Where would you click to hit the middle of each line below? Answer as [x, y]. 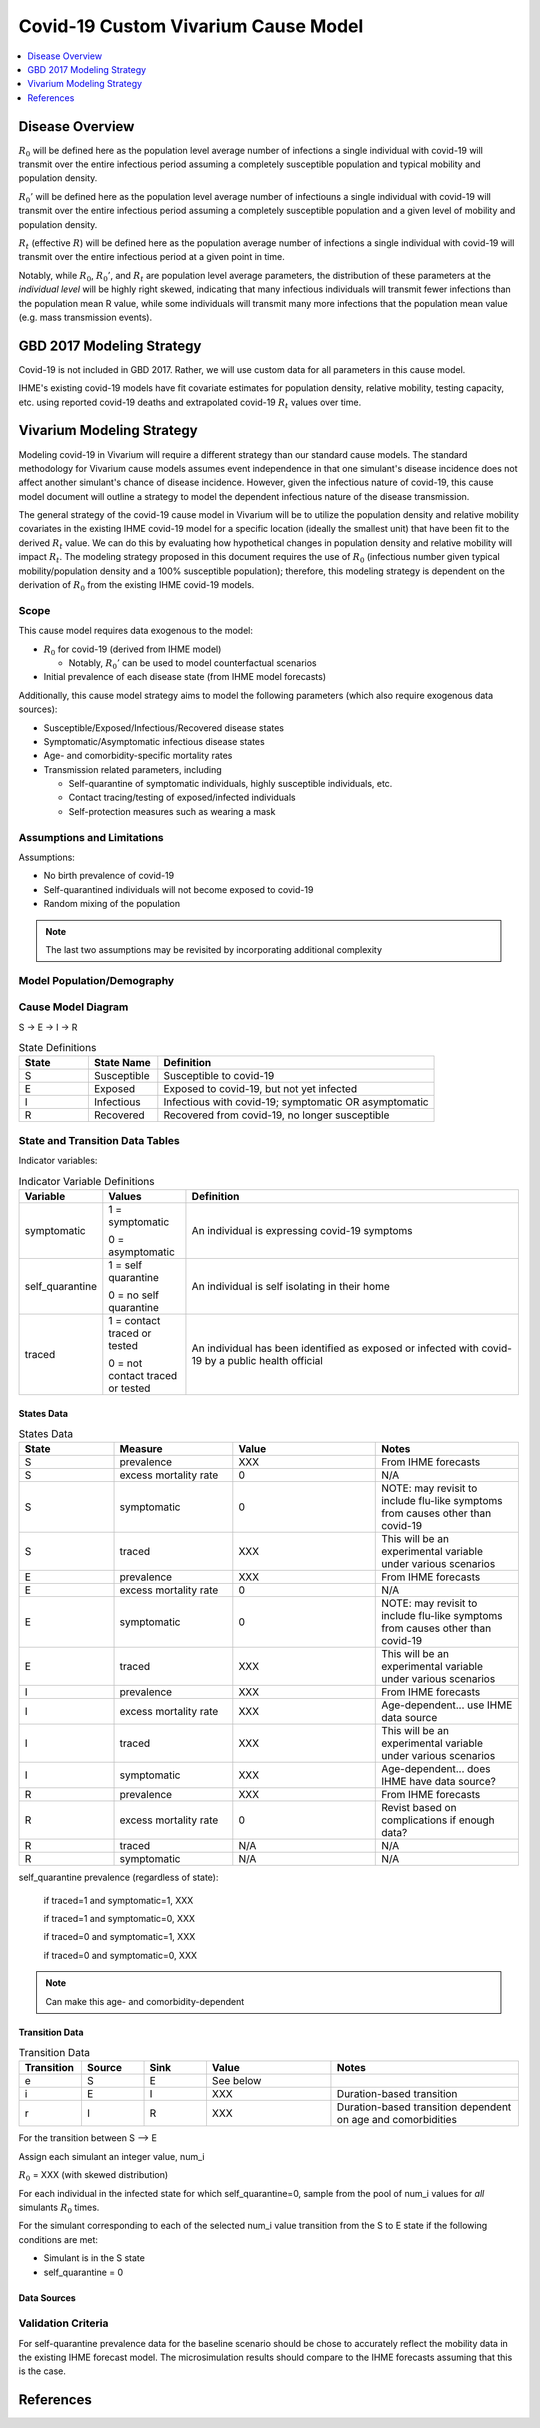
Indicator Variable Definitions [86, 1181]
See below [236, 2081]
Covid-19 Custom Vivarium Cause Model [191, 26]
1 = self [125, 1265]
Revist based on [419, 1808]
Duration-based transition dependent [424, 2107]
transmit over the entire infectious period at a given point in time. [151, 257]
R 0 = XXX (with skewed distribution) [93, 2176]
